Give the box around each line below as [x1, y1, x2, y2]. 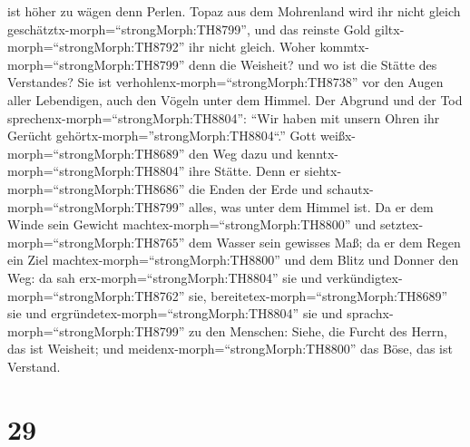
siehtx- [304, 161, 342, 180]
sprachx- [347, 304, 394, 323]
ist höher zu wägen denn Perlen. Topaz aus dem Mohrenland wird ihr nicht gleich [7, 2, 461, 20]
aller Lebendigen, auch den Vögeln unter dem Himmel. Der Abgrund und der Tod [7, 90, 463, 109]
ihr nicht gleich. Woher [189, 37, 316, 56]
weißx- [320, 126, 356, 145]
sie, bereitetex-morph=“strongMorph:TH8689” [189, 286, 448, 305]
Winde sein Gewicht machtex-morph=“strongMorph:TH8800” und [7, 215, 377, 234]
